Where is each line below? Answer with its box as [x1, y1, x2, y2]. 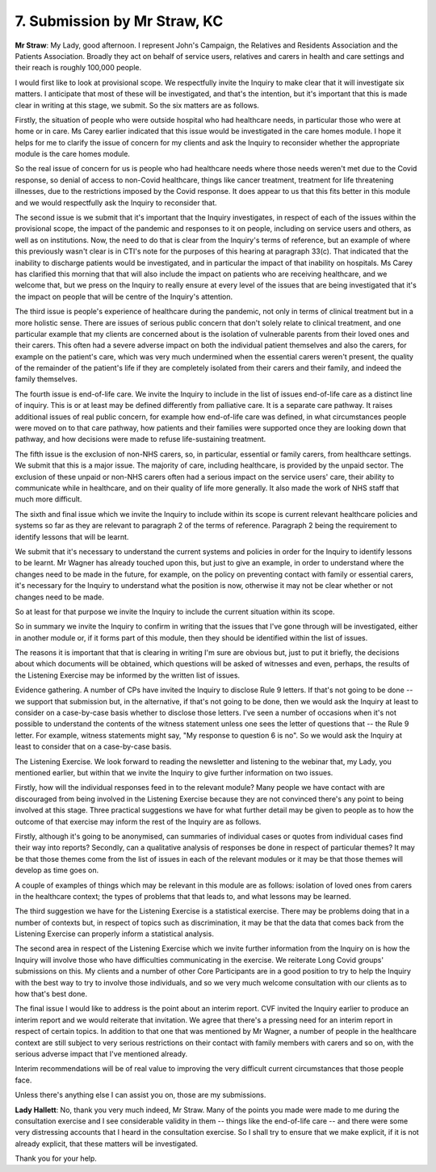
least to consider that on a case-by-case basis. [15, 741, 172, 751]
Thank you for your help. [15, 1153, 97, 1163]
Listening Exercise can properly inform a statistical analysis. [15, 929, 214, 939]
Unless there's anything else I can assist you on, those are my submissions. [15, 1090, 266, 1100]
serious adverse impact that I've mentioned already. [15, 1048, 188, 1058]
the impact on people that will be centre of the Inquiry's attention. [15, 292, 233, 301]
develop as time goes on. [15, 865, 99, 876]
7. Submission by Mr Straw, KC [15, 12, 224, 30]
